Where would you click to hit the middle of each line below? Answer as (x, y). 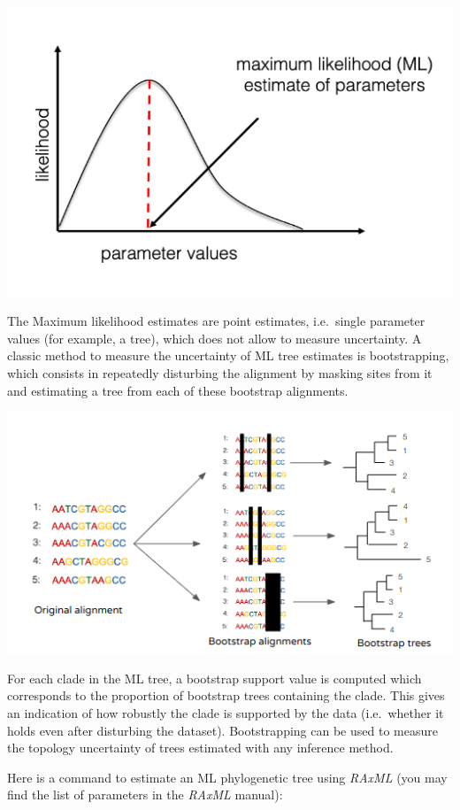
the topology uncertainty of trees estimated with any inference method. (200, 748)
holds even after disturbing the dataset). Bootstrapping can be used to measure (222, 730)
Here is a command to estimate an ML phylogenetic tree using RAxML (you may (227, 777)
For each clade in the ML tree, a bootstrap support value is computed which (215, 678)
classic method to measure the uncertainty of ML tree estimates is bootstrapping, (228, 355)
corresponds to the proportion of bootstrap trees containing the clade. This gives (226, 695)
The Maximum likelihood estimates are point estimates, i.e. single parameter (216, 321)
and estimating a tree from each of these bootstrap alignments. (178, 390)
